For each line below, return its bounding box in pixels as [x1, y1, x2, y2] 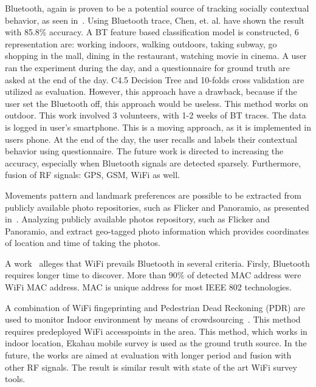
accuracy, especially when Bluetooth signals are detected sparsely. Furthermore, [5, 156, 301, 169]
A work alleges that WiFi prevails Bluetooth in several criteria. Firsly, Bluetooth [5, 256, 310, 269]
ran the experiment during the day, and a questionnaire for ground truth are [5, 61, 290, 74]
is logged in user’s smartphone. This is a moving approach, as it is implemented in [5, 120, 311, 133]
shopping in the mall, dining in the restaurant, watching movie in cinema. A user [5, 49, 307, 62]
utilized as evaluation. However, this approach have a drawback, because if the [5, 85, 297, 98]
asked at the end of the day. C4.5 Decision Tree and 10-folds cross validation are [5, 73, 304, 86]
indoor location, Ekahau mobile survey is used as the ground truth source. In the [5, 337, 307, 349]
